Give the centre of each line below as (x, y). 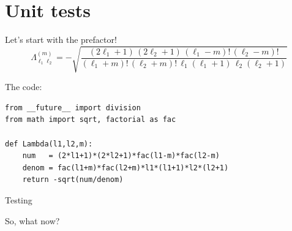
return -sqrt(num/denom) (73, 180)
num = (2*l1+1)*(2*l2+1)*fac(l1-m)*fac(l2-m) (121, 156)
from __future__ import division (73, 108)
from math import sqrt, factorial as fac (91, 120)
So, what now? (32, 220)
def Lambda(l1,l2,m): (49, 144)
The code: (24, 87)
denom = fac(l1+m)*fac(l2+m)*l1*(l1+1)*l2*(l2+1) (125, 168)
